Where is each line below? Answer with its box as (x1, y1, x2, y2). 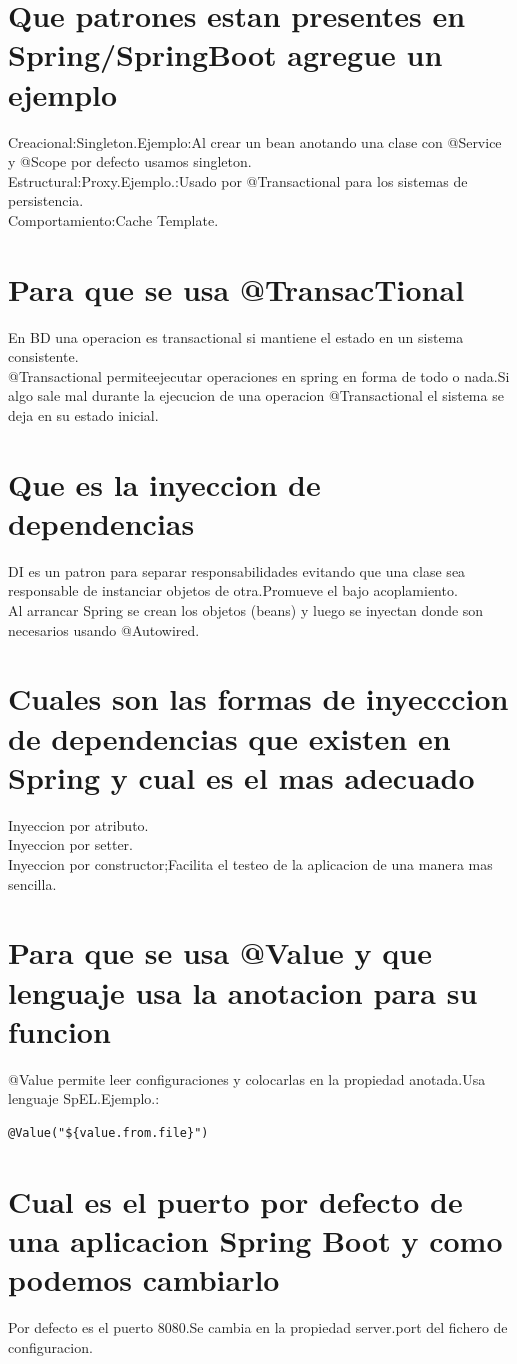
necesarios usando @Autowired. (8, 619, 200, 640)
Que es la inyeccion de (8, 463, 321, 504)
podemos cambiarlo (8, 1258, 280, 1299)
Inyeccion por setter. (8, 834, 133, 855)
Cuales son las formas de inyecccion (8, 678, 509, 719)
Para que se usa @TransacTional (8, 268, 465, 309)
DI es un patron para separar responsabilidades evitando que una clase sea (8, 560, 466, 581)
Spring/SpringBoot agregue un (8, 34, 443, 75)
